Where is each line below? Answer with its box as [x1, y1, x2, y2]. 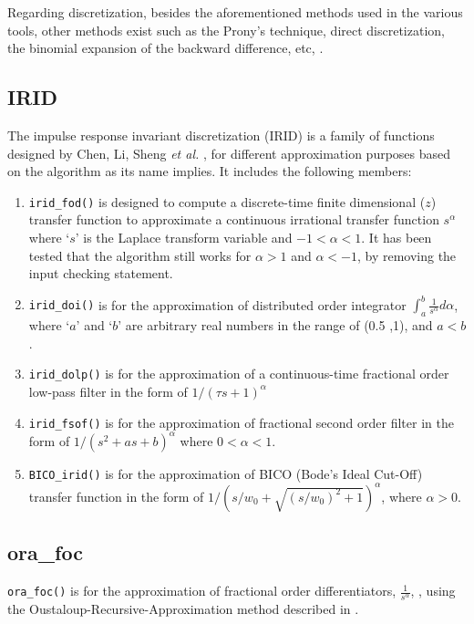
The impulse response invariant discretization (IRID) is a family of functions [7, 125, 435, 144]
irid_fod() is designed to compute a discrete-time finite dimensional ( [28, 192, 426, 211]
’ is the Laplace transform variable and [75, 228, 293, 247]
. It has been [361, 228, 432, 247]
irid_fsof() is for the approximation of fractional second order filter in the [28, 412, 454, 432]
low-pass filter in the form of [28, 381, 188, 400]
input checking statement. [28, 264, 173, 283]
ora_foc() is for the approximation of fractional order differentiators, [7, 581, 397, 600]
